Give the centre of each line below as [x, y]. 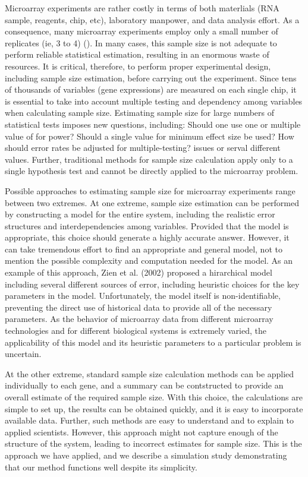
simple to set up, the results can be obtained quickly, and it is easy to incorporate [154, 408]
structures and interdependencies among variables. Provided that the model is [147, 225]
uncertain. [23, 354]
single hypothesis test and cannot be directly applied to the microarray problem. [152, 171]
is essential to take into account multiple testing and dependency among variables [154, 101]
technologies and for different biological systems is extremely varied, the [136, 331]
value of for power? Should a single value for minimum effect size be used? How [150, 136]
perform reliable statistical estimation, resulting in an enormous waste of [137, 54]
